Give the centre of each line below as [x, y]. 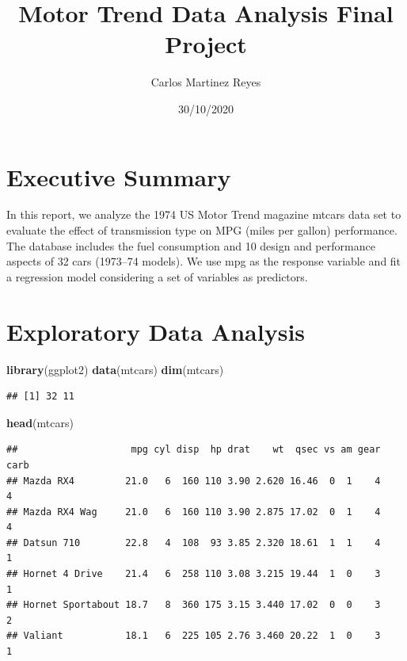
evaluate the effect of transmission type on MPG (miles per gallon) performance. [202, 230]
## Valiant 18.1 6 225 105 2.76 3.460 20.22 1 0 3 [194, 636]
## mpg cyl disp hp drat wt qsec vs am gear [194, 450]
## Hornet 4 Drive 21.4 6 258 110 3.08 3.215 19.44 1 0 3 [194, 574]
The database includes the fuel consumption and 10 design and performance [191, 245]
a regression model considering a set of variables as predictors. [157, 276]
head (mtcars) [40, 422]
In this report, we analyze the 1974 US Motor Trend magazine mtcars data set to [204, 214]
